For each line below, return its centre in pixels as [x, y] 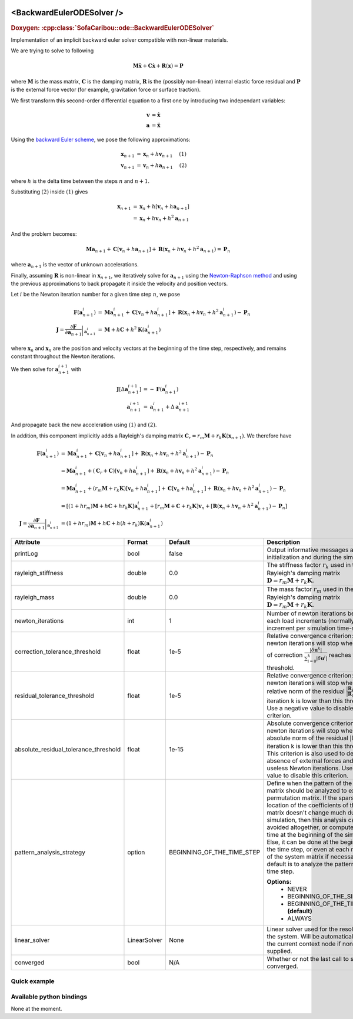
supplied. [279, 951]
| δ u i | [322, 658]
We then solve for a [35, 369]
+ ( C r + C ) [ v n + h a [112, 472]
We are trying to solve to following [52, 51]
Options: [279, 882]
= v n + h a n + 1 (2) [161, 166]
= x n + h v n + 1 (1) [161, 155]
